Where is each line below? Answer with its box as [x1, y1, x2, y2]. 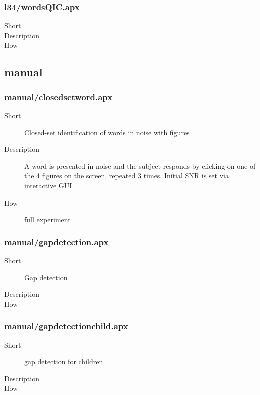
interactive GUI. [24, 180, 74, 190]
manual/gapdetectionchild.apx [4, 320, 128, 332]
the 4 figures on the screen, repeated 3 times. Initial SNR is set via [24, 170, 229, 181]
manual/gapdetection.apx [4, 235, 109, 248]
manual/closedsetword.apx [4, 90, 113, 103]
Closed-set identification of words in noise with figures [24, 127, 190, 137]
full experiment [24, 214, 71, 225]
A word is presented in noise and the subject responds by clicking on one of [24, 160, 256, 171]
